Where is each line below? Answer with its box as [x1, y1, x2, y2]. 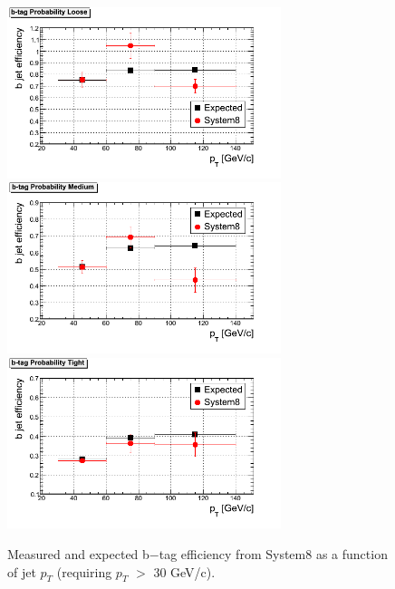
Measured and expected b [7, 544, 149, 563]
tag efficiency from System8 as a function [159, 544, 388, 563]
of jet [7, 562, 36, 581]
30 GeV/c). [153, 562, 216, 581]
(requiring [56, 562, 112, 581]
